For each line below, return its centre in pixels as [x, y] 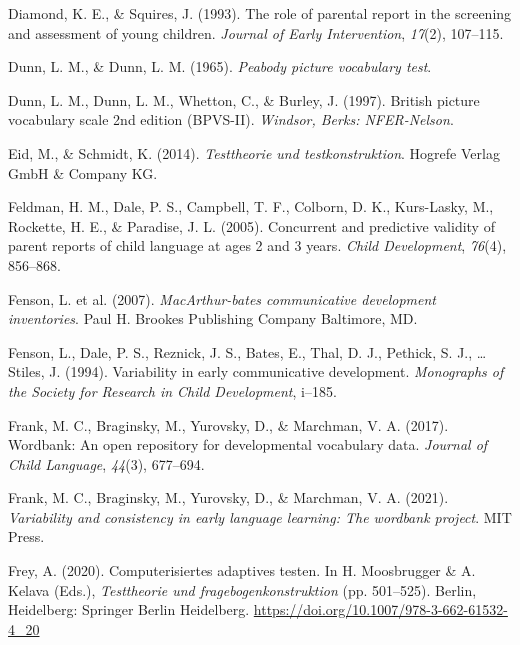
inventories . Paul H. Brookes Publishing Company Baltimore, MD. [213, 318]
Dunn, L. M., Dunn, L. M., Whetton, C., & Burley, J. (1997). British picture [244, 99]
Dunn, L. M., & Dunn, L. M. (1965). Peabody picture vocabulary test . [220, 66]
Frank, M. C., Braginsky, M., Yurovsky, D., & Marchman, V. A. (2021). [228, 497]
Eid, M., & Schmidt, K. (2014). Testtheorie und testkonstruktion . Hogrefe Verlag [254, 152]
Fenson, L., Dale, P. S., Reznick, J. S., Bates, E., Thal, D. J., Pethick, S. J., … [247, 351]
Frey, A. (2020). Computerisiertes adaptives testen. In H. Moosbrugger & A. [242, 570]
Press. [26, 536]
